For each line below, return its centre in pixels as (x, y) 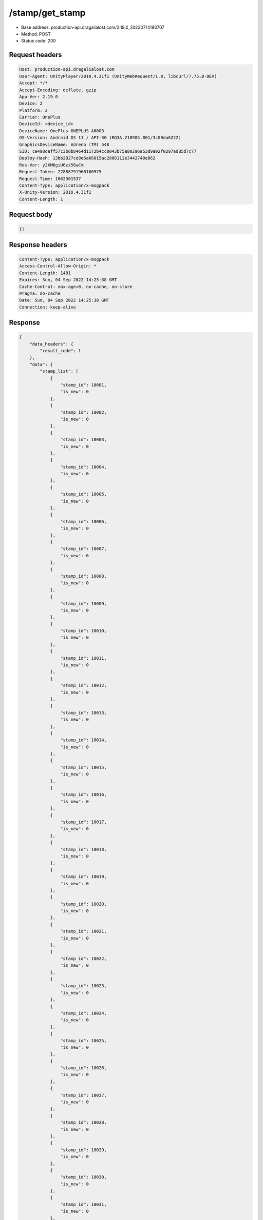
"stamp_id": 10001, (84, 385)
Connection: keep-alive (48, 307)
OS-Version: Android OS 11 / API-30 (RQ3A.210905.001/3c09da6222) (100, 138)
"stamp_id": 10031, (84, 1204)
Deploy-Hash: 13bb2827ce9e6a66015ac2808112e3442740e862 (87, 158)
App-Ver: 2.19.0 (39, 97)
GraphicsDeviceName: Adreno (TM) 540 (64, 144)
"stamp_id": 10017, (84, 822)
